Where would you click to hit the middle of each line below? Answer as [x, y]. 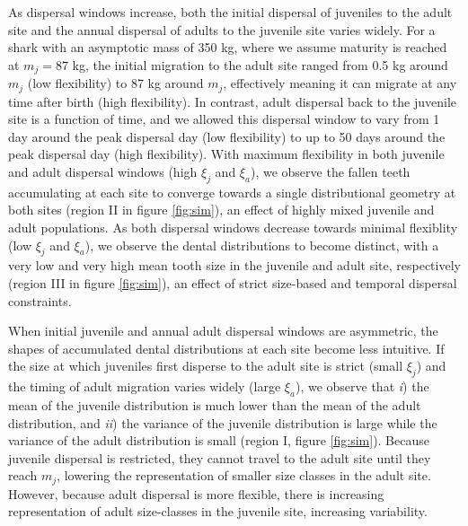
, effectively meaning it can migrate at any [340, 83]
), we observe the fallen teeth [330, 172]
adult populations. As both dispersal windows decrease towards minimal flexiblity [233, 228]
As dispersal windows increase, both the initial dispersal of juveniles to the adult [230, 12]
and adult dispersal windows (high [103, 172]
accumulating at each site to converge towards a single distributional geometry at [232, 192]
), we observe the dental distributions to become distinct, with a [262, 245]
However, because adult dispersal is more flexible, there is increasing [196, 493]
